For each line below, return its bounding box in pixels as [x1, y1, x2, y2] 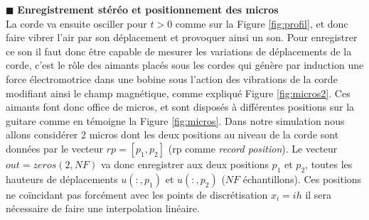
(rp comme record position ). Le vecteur [168, 141, 338, 155]
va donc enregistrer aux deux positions [100, 156, 269, 171]
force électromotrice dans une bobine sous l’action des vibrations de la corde [6, 71, 338, 86]
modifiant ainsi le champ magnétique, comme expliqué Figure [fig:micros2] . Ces [6, 85, 351, 100]
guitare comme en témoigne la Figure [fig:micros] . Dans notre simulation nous [6, 113, 345, 128]
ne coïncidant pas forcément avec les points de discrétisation [6, 187, 268, 202]
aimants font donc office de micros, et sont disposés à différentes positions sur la [6, 99, 355, 114]
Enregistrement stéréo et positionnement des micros [17, 2, 279, 16]
